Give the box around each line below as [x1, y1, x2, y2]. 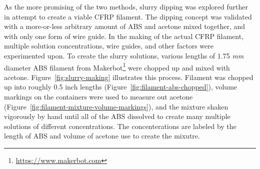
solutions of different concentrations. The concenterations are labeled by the [4, 120, 236, 131]
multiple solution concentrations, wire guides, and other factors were [4, 40, 213, 51]
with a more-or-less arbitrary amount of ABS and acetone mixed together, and [4, 21, 245, 31]
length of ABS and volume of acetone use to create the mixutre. [4, 130, 200, 141]
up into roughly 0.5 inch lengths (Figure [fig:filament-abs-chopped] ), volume [4, 81, 237, 92]
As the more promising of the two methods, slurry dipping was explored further [4, 1, 248, 11]
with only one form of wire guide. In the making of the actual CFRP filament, [4, 30, 244, 41]
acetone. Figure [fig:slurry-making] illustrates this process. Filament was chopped [4, 71, 253, 82]
